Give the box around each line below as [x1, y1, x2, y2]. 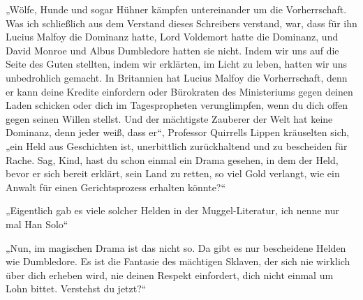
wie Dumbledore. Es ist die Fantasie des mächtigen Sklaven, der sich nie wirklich [6, 254, 350, 269]
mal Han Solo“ [6, 216, 68, 231]
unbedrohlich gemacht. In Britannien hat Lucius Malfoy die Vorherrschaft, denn [6, 70, 348, 84]
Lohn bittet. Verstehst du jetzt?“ [6, 281, 147, 296]
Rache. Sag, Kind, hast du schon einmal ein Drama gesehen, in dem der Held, [6, 152, 339, 167]
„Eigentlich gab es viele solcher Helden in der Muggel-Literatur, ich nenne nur [6, 203, 339, 218]
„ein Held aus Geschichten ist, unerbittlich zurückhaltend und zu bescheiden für [6, 138, 348, 153]
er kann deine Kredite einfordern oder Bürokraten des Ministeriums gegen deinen [6, 84, 353, 98]
